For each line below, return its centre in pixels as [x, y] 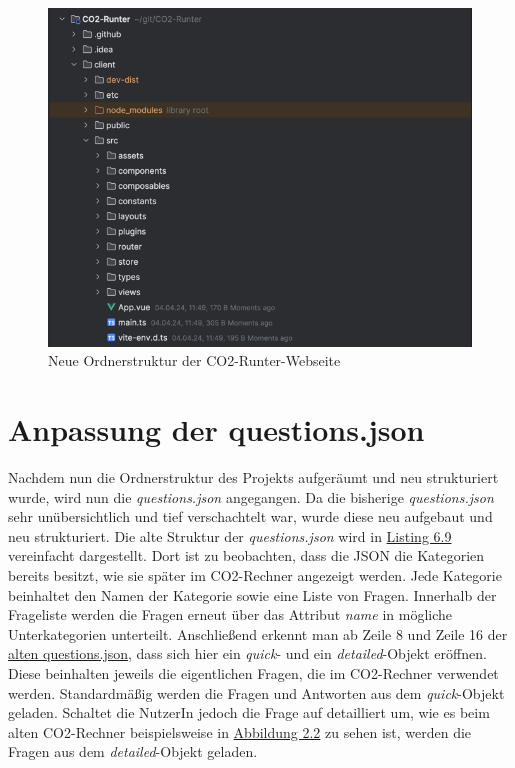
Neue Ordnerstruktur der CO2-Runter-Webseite [194, 360]
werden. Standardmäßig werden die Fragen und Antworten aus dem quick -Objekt [256, 692]
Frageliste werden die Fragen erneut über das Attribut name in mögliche [230, 614]
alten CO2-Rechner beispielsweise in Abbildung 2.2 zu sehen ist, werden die [240, 731]
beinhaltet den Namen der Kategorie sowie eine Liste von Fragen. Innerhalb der [252, 594]
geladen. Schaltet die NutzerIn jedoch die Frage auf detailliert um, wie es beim [249, 712]
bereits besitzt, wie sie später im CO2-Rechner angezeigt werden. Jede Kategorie [255, 574]
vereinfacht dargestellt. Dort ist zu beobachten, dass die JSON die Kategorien [246, 555]
